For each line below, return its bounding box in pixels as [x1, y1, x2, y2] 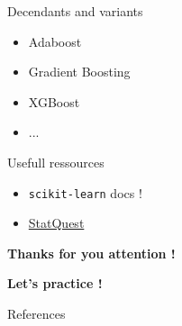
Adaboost [28, 32, 82, 50]
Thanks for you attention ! [7, 243, 176, 262]
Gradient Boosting [28, 62, 131, 81]
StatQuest [28, 213, 85, 232]
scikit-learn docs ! [28, 183, 142, 202]
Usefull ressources [7, 152, 105, 171]
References [7, 304, 66, 322]
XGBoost [28, 92, 80, 111]
